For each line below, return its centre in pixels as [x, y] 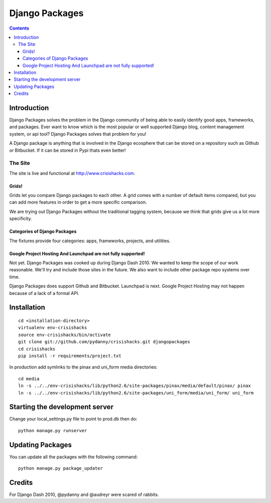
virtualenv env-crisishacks [53, 328]
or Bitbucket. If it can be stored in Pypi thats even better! [68, 150]
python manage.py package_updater [60, 468]
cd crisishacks [37, 349]
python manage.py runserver [53, 430]
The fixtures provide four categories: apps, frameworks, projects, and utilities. [90, 241]
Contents [19, 28]
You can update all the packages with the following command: [74, 457]
